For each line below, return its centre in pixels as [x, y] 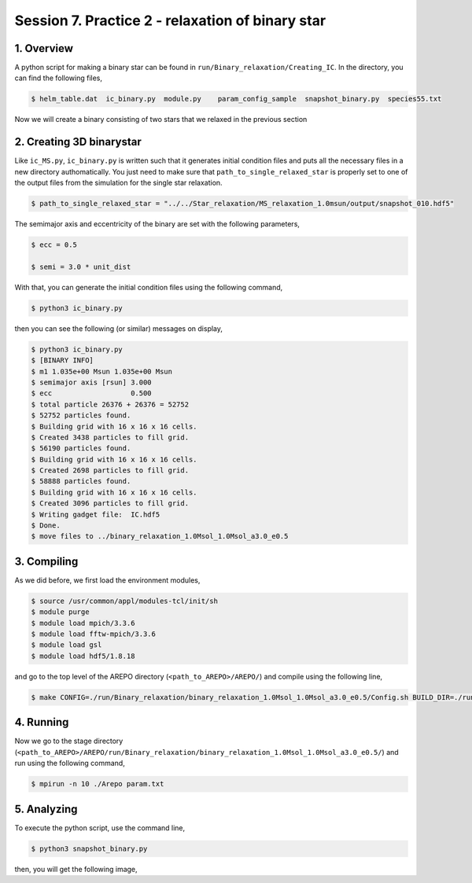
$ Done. [46, 526]
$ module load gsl [66, 645]
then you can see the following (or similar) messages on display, [119, 328]
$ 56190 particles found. [81, 449]
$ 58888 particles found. [81, 481]
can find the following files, [58, 78]
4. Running [42, 722]
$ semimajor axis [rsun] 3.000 [92, 382]
